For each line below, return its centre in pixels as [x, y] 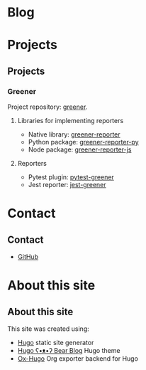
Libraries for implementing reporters [71, 121]
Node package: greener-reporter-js [80, 149]
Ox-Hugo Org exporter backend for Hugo [78, 359]
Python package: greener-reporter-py [84, 142]
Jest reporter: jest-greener [67, 185]
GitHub [28, 257]
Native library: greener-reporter [74, 134]
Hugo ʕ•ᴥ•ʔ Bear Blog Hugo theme [69, 351]
